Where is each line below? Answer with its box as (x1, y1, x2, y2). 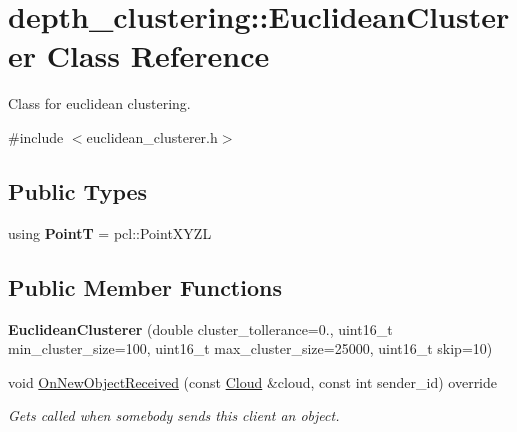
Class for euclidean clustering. (8, 93, 191, 114)
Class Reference (46, 35, 270, 76)
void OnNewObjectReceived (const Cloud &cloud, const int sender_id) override (8, 371, 498, 392)
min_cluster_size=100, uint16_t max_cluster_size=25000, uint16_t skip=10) (8, 338, 493, 359)
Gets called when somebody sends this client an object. (8, 405, 340, 426)
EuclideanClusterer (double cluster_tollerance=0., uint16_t (8, 318, 393, 339)
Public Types (8, 175, 148, 206)
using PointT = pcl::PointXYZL (8, 222, 212, 243)
